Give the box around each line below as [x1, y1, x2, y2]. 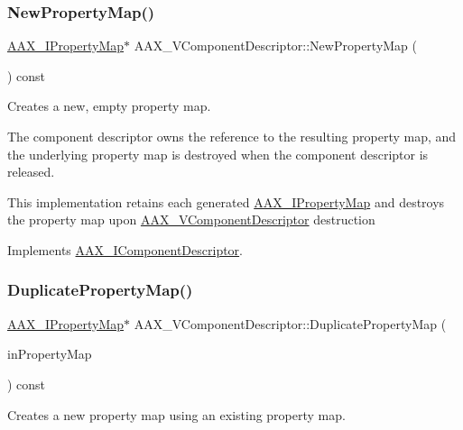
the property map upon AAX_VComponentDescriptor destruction [7, 210, 375, 229]
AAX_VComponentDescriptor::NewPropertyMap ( [134, 36, 418, 55]
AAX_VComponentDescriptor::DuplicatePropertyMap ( [134, 314, 447, 333]
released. [7, 162, 55, 181]
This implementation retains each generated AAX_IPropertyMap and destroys [7, 192, 445, 211]
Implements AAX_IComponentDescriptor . [7, 240, 244, 259]
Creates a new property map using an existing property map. [7, 405, 346, 424]
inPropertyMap [7, 344, 92, 363]
